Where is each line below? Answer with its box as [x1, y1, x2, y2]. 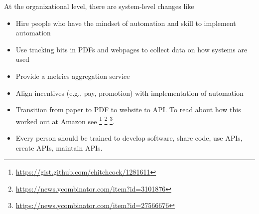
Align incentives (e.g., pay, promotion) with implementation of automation [15, 87, 244, 98]
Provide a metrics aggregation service [15, 70, 130, 81]
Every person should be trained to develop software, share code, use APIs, [15, 133, 243, 143]
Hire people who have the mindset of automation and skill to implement [15, 17, 236, 28]
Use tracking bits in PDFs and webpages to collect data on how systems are [15, 44, 248, 54]
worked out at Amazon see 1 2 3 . [15, 114, 115, 126]
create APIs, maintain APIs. [15, 142, 103, 153]
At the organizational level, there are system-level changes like [4, 1, 194, 11]
